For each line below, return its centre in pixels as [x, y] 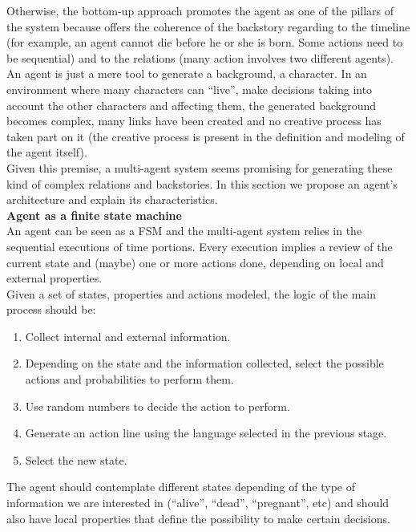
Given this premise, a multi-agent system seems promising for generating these [200, 167]
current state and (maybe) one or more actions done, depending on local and [195, 262]
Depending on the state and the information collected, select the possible [204, 363]
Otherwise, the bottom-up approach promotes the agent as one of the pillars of [200, 10]
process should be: [51, 309]
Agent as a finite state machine [94, 215]
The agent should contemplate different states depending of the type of [181, 487]
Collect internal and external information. [128, 336]
